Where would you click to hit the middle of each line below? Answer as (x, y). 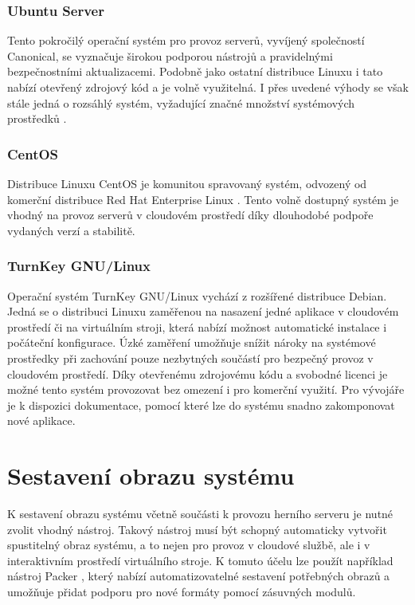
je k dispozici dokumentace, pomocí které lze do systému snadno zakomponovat (201, 405)
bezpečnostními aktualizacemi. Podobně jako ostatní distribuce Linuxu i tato (195, 71)
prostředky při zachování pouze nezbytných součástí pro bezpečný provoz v (190, 357)
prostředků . (37, 118)
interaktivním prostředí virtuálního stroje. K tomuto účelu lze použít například (200, 560)
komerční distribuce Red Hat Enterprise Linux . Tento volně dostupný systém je (203, 199)
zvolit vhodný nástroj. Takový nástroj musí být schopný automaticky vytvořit (197, 529)
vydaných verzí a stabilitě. (71, 230)
